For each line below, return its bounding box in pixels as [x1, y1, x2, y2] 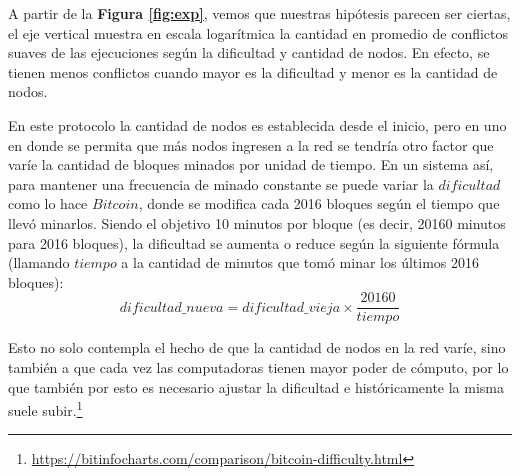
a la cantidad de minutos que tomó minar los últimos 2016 [121, 252, 480, 273]
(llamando [8, 252, 70, 273]
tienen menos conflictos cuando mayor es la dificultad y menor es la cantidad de [8, 61, 498, 82]
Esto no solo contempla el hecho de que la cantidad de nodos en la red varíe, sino [8, 337, 506, 358]
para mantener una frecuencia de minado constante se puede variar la [8, 173, 434, 194]
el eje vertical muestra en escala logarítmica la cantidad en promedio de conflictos [8, 22, 509, 43]
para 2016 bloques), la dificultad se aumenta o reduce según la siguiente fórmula [8, 232, 500, 253]
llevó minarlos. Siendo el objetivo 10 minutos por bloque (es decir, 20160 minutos [8, 212, 506, 233]
